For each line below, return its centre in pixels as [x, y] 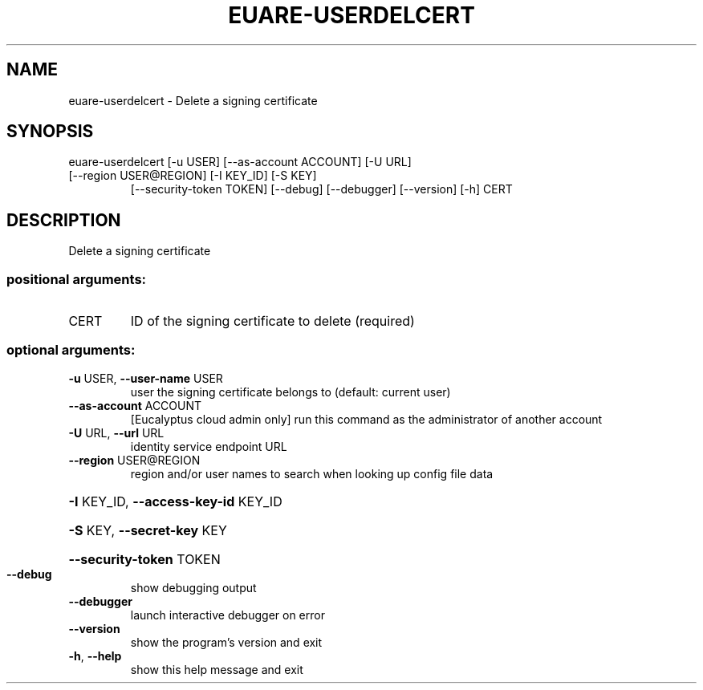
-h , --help [95, 655]
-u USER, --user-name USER [146, 378]
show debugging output [193, 587]
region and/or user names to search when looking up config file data [312, 473]
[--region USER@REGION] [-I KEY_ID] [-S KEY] [193, 176]
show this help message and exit [217, 669]
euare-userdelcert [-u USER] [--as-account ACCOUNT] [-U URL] [240, 162]
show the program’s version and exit [226, 642]
